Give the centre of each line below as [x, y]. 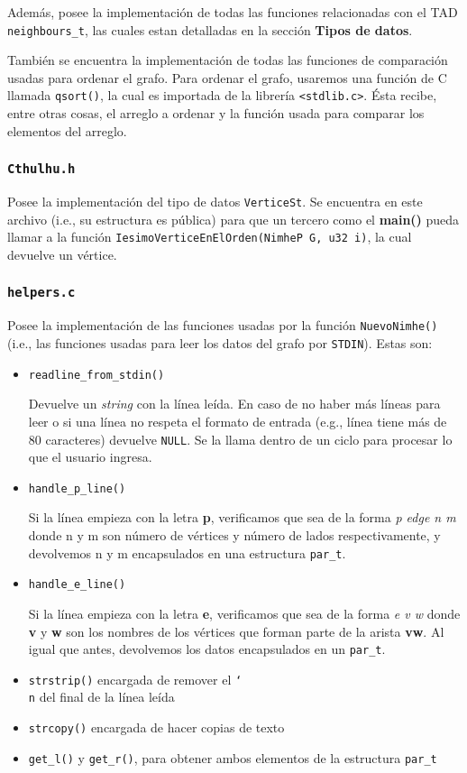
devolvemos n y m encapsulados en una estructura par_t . [187, 552]
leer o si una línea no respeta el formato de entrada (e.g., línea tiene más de [238, 421]
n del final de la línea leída [101, 697]
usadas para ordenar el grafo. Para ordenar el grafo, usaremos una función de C [227, 77]
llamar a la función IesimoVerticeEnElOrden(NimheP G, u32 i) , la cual [210, 237]
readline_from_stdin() [96, 375]
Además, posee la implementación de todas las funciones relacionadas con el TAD [233, 12]
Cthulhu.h [41, 169]
